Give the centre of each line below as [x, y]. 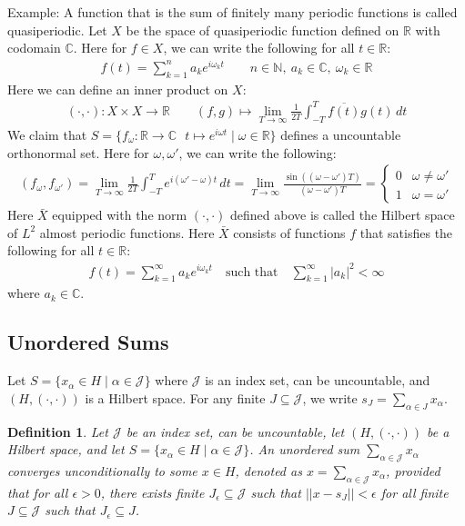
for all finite [414, 492]
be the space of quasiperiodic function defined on [263, 30]
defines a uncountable [341, 135]
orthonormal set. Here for [78, 152]
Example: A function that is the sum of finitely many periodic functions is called [232, 12]
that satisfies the [406, 232]
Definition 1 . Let [58, 431]
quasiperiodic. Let [57, 30]
